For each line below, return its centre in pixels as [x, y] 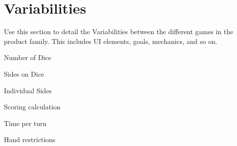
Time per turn [25, 123]
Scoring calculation [32, 107]
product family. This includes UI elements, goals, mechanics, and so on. [111, 41]
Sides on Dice [24, 73]
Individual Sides [28, 90]
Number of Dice [28, 57]
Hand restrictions [30, 139]
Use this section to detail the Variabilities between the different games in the [119, 31]
